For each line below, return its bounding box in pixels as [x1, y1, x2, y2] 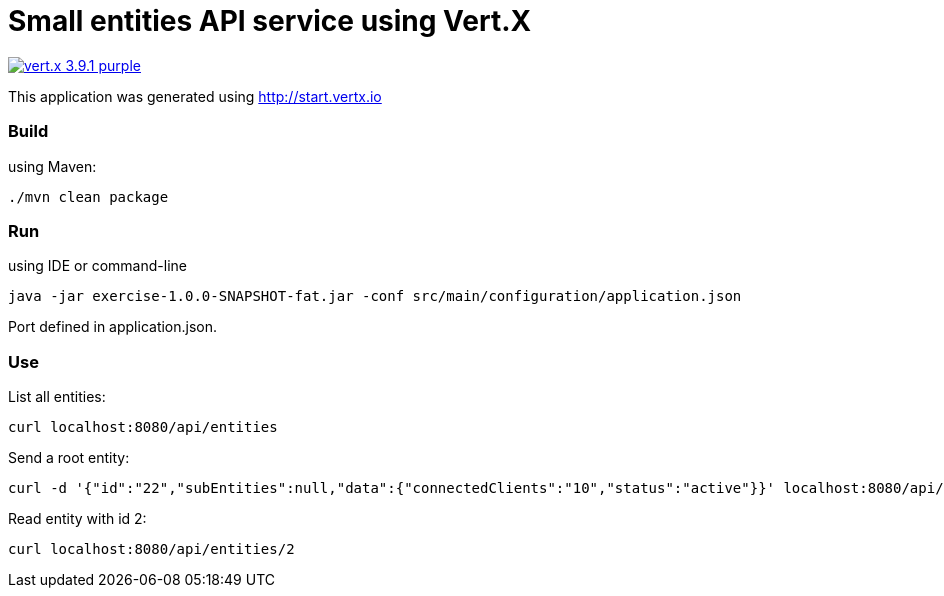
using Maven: [8, 157, 97, 175]
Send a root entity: [8, 449, 130, 466]
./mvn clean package [8, 188, 169, 205]
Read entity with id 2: [8, 510, 147, 527]
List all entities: [8, 388, 106, 405]
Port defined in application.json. [8, 318, 218, 336]
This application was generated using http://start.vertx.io [8, 87, 382, 105]
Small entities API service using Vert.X [8, 4, 532, 38]
